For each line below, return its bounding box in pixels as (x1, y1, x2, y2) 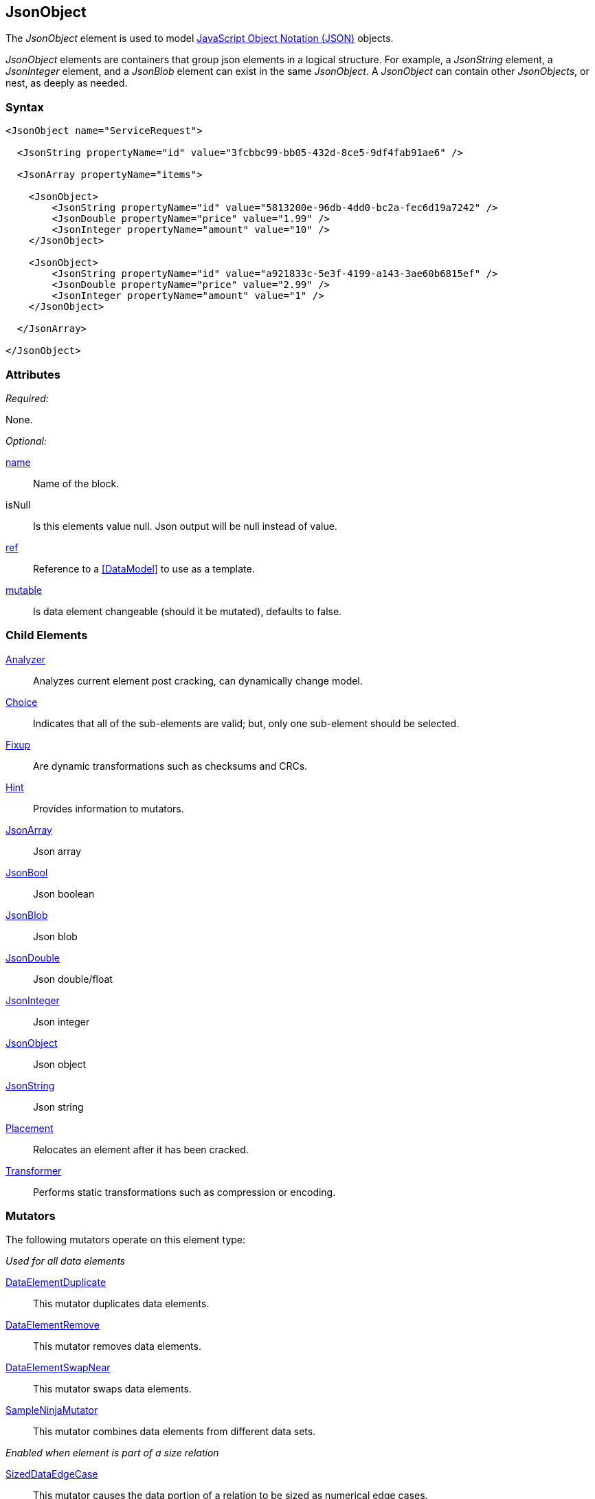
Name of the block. (33, 477, 120, 489)
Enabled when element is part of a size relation (5, 1447, 219, 1459)
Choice (5, 696, 38, 708)
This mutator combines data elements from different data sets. (33, 1425, 316, 1438)
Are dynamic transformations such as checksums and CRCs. (33, 759, 308, 772)
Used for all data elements (5, 1255, 126, 1267)
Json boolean (33, 887, 95, 900)
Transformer (5, 1164, 62, 1177)
